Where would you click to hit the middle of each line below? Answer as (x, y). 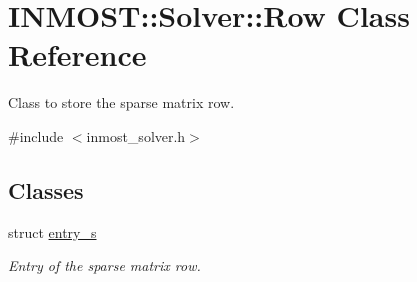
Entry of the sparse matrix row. (104, 265)
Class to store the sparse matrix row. (121, 102)
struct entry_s (52, 231)
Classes (46, 189)
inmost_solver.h (136, 135)
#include (36, 135)
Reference (77, 54)
